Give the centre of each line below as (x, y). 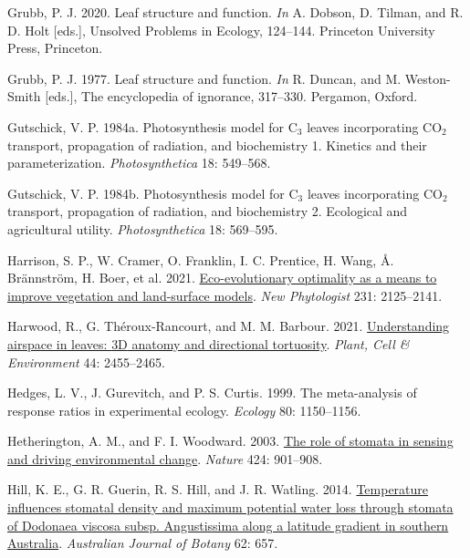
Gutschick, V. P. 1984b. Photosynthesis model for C (153, 193)
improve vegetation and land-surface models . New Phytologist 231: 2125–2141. (225, 295)
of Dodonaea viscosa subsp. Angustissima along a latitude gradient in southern (228, 525)
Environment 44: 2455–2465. (86, 362)
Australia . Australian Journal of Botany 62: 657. (143, 543)
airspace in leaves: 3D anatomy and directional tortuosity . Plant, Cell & (209, 343)
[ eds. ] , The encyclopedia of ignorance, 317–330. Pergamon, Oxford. (231, 96)
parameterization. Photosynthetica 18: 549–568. (139, 163)
